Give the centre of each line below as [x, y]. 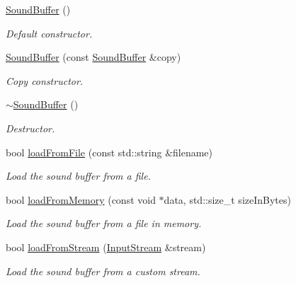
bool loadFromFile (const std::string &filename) [109, 152]
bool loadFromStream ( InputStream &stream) [106, 247]
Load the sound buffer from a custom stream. [103, 271]
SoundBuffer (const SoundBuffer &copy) [93, 57]
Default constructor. [49, 33]
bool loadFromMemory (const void [81, 199]
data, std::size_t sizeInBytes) [227, 199]
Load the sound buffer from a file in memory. [104, 223]
